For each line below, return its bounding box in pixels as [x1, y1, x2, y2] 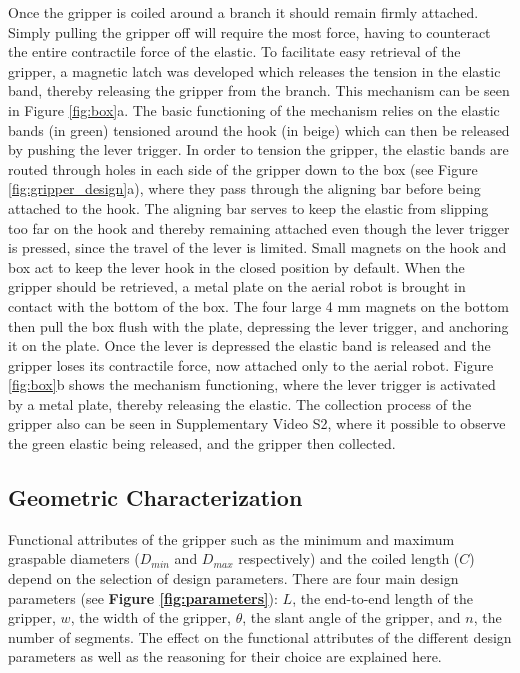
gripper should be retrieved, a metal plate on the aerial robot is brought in [8, 276, 466, 297]
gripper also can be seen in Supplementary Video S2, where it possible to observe [8, 413, 506, 434]
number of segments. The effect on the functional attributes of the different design [8, 626, 512, 647]
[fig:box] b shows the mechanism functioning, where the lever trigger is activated [8, 374, 496, 395]
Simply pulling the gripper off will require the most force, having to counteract [8, 21, 491, 42]
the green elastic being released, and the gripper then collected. [8, 433, 396, 454]
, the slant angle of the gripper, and [242, 607, 461, 628]
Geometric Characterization [8, 482, 303, 513]
